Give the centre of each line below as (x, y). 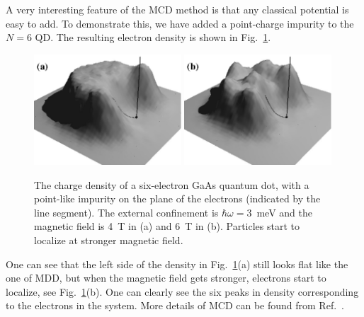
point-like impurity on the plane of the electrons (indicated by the (177, 198)
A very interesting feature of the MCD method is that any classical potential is (177, 9)
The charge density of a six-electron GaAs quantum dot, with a (172, 184)
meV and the (285, 212)
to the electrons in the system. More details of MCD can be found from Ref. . (175, 305)
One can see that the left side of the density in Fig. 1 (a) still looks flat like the (177, 264)
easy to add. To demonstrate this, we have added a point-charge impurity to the (180, 23)
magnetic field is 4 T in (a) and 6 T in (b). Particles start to (167, 226)
